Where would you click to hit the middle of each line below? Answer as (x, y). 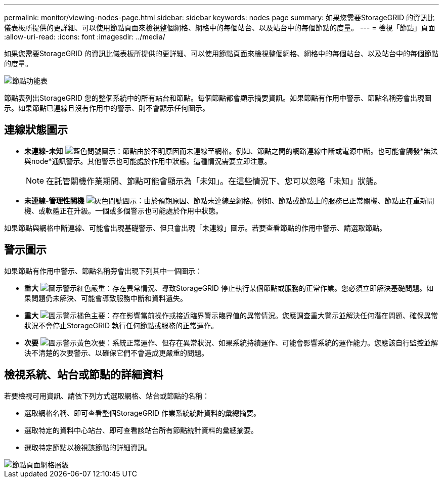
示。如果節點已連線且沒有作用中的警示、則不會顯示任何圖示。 (107, 108)
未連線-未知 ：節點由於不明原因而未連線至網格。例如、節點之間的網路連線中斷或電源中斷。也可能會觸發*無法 (231, 151)
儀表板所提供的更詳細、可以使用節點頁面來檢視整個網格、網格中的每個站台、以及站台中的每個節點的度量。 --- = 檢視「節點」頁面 (220, 28)
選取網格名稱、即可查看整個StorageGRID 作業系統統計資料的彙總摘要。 (142, 413)
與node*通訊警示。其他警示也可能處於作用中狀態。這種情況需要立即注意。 (148, 161)
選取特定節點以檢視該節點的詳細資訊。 (88, 447)
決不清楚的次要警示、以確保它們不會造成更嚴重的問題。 (116, 353)
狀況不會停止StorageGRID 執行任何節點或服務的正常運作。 (121, 325)
